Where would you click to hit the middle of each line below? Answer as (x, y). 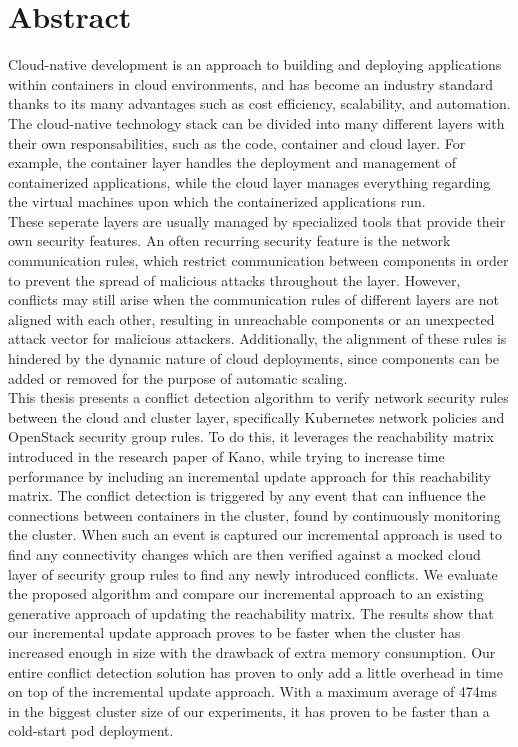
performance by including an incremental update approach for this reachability (249, 475)
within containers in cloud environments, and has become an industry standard (251, 83)
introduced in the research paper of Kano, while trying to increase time (226, 456)
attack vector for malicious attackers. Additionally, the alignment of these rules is (257, 338)
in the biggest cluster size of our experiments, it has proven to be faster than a (249, 710)
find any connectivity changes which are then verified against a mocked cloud (244, 553)
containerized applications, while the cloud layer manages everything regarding (249, 181)
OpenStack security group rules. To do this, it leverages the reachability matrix (251, 436)
